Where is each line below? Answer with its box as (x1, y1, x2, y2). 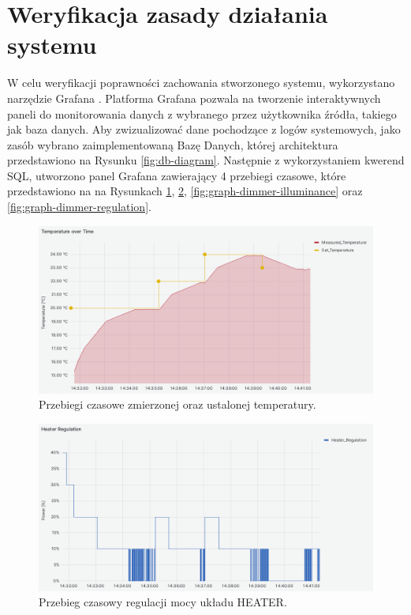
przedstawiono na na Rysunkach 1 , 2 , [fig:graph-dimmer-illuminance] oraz (7, 183, 363, 199)
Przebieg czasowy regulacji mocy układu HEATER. (39, 594, 287, 610)
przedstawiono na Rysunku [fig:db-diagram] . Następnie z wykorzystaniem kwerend (7, 152, 405, 168)
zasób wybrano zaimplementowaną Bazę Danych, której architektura (7, 136, 338, 153)
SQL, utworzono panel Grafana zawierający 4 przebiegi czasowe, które (7, 167, 346, 183)
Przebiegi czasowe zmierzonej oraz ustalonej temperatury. (39, 396, 316, 413)
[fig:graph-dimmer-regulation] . (7, 198, 151, 215)
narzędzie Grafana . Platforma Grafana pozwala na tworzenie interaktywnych (7, 89, 381, 106)
